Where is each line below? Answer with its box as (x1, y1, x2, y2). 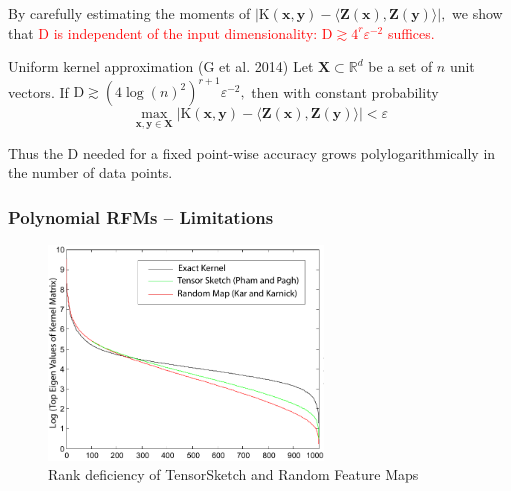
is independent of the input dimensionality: (53, 22, 318, 43)
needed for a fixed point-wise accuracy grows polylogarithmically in (82, 142, 496, 163)
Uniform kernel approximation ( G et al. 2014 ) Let (8, 56, 314, 77)
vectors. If (8, 81, 69, 102)
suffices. (387, 22, 435, 43)
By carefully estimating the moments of (8, 3, 251, 23)
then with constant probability (251, 81, 439, 102)
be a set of (368, 56, 433, 77)
